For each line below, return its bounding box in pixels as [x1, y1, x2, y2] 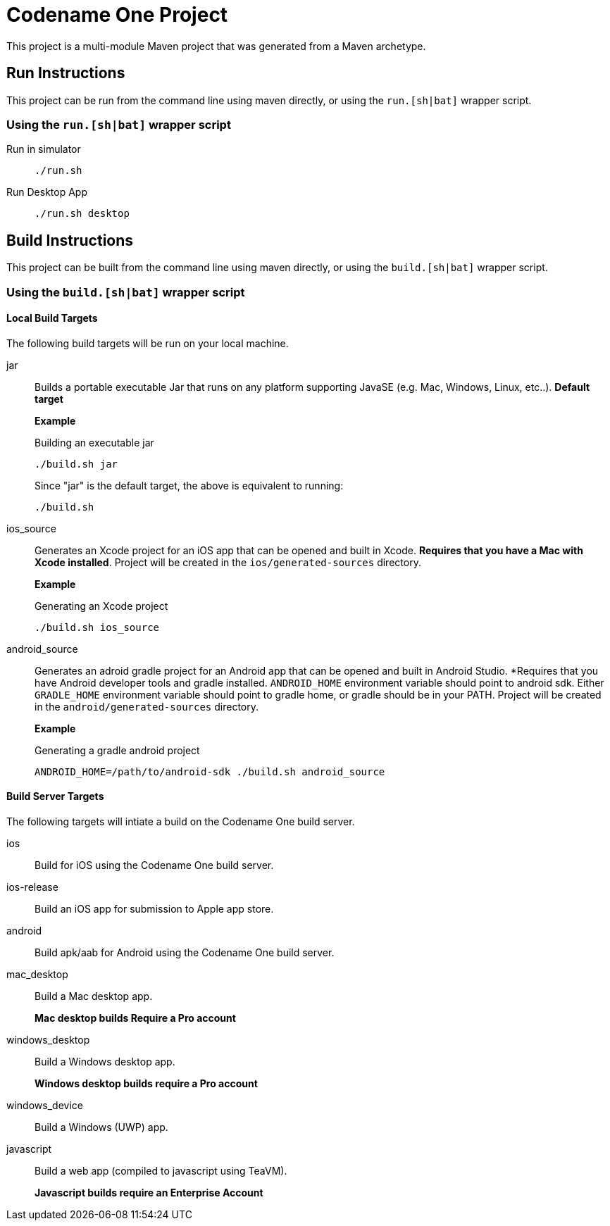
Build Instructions [6, 231, 134, 249]
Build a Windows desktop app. [35, 1056, 175, 1068]
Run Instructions [6, 64, 125, 82]
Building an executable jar [35, 436, 154, 449]
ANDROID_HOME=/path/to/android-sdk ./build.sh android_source [35, 765, 385, 777]
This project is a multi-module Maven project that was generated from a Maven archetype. [6, 39, 426, 52]
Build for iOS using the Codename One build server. [35, 859, 274, 871]
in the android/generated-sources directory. [35, 700, 259, 713]
